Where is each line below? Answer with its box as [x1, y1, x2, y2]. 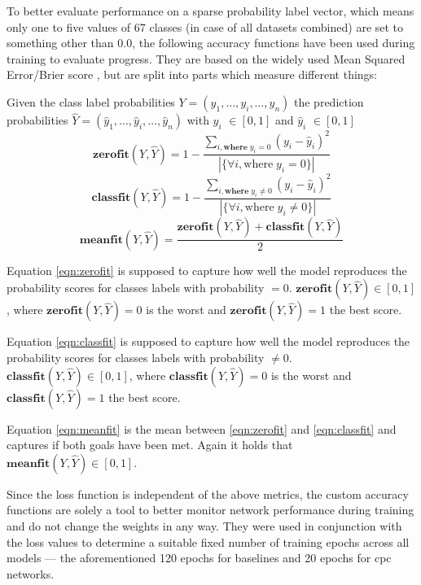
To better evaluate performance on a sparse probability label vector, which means [7, 2, 414, 19]
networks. [7, 565, 55, 582]
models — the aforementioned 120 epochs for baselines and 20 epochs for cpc [7, 549, 392, 566]
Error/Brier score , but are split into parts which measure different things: [7, 66, 378, 83]
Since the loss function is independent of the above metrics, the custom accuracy [7, 485, 409, 502]
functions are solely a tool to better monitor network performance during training [7, 501, 414, 518]
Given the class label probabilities [7, 93, 175, 110]
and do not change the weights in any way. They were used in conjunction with [7, 517, 402, 535]
